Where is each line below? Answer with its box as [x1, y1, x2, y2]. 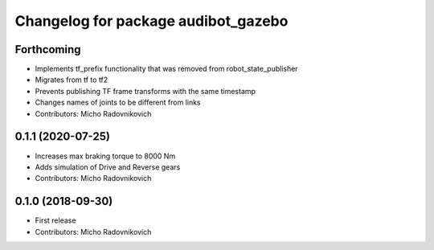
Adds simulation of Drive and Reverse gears [35, 162, 181, 172]
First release [35, 215, 76, 225]
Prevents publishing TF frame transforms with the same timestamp [35, 86, 256, 96]
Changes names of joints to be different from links [35, 97, 201, 108]
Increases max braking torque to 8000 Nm [35, 151, 176, 161]
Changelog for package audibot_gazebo [14, 12, 289, 30]
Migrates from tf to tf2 [35, 75, 108, 84]
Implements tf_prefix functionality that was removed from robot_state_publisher [35, 64, 298, 74]
